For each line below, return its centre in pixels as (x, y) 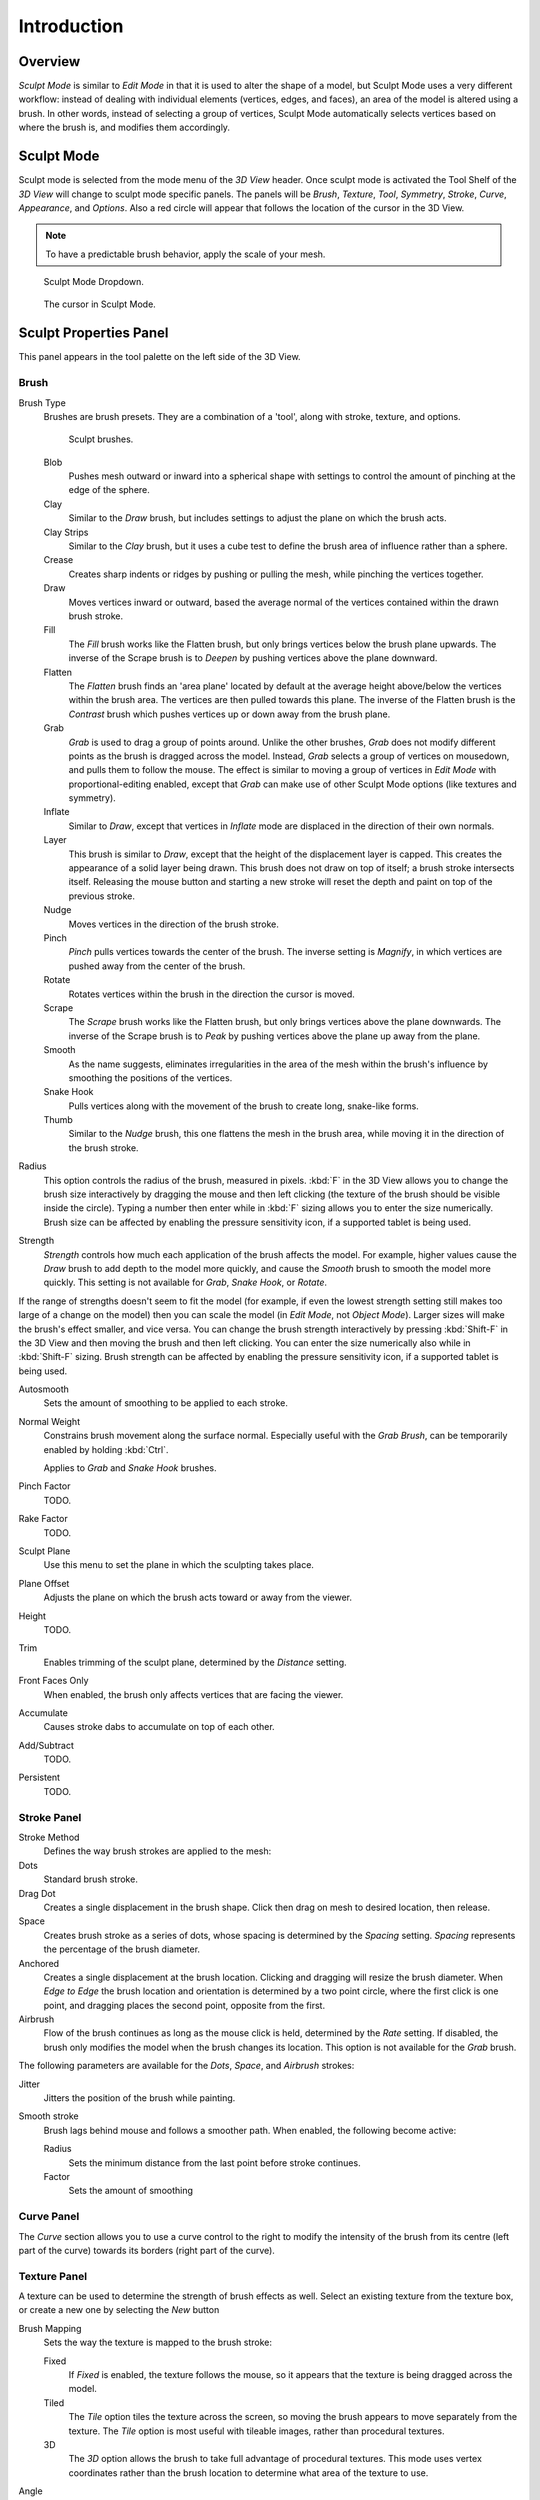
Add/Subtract (46, 1745)
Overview (49, 61)
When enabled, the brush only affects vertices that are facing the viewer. (193, 1694)
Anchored (39, 1963)
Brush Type (42, 402)
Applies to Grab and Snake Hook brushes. (130, 1468)
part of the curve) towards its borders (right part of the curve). (146, 2250)
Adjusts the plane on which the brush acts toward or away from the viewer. (198, 1597)
